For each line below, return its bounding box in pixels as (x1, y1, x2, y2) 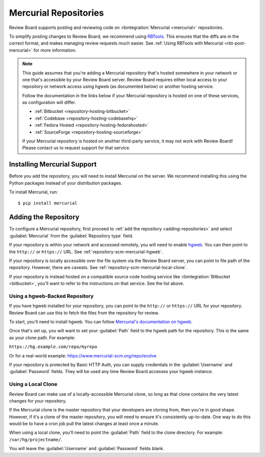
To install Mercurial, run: (9, 189, 58, 195)
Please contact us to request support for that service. (22, 145, 131, 151)
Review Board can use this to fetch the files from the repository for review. (9, 310, 159, 316)
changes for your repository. (9, 398, 67, 403)
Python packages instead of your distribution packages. (9, 180, 123, 186)
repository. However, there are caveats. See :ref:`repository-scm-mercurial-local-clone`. (9, 265, 187, 270)
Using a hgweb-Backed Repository (9, 293, 94, 299)
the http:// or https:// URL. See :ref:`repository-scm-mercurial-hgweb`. (9, 248, 163, 255)
